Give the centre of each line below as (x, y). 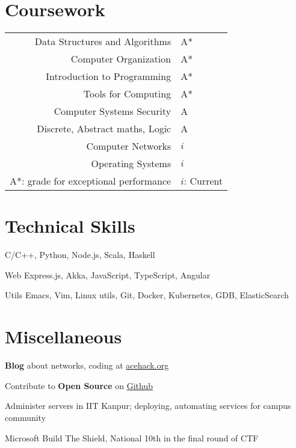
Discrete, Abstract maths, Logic (104, 129)
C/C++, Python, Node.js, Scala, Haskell (80, 255)
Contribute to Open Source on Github (79, 385)
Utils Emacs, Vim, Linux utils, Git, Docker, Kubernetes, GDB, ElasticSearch (147, 295)
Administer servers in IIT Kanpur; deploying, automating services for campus (148, 406)
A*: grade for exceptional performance (91, 181)
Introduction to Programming (109, 76)
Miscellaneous (63, 336)
